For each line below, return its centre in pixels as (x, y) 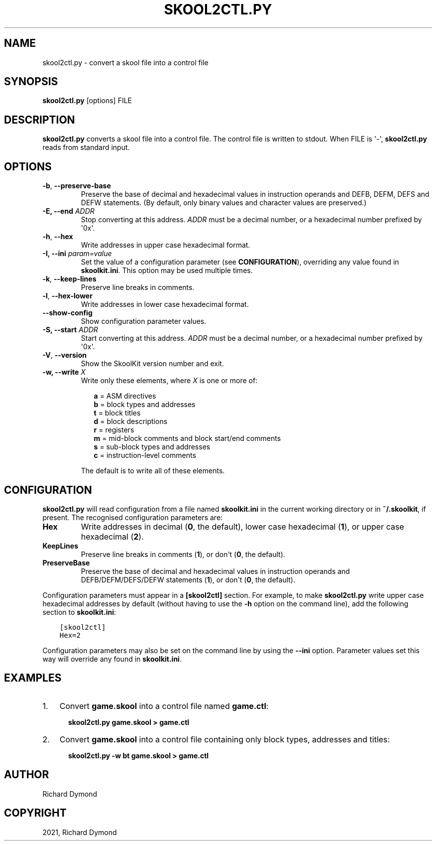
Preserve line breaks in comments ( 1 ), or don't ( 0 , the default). (183, 554)
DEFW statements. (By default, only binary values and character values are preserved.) (224, 203)
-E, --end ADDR (68, 211)
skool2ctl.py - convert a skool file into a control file (125, 62)
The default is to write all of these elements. (153, 471)
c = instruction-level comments (145, 455)
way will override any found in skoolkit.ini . (112, 659)
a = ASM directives (125, 396)
